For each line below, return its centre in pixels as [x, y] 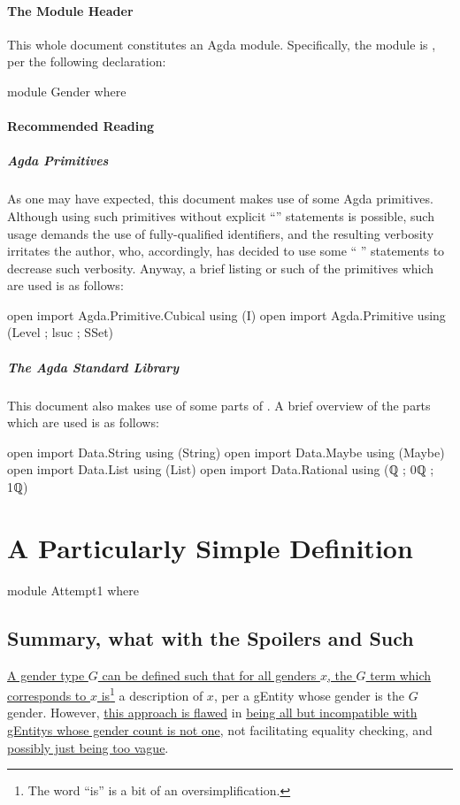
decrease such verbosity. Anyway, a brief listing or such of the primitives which [221, 268]
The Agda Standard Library [93, 367]
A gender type [46, 675]
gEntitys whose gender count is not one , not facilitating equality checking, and [220, 729]
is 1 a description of [152, 694]
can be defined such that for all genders [209, 675]
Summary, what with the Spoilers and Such [211, 637]
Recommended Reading [81, 126]
